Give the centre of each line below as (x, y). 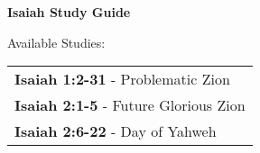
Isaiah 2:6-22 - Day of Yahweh (116, 131)
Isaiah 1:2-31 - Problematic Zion (122, 79)
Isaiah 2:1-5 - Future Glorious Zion (130, 105)
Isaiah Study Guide (69, 12)
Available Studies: (56, 42)
